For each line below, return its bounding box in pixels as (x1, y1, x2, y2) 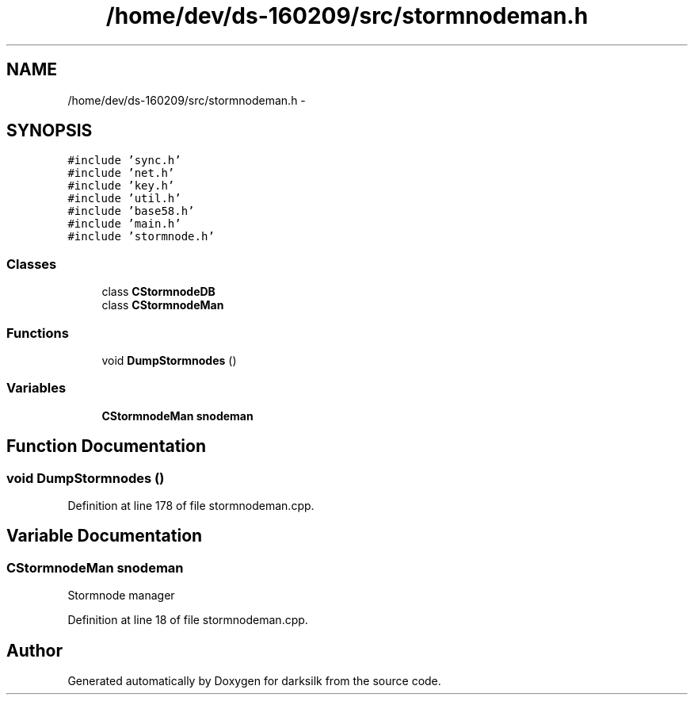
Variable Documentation (6, 526, 203, 546)
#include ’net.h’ (67, 167, 175, 180)
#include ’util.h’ (67, 192, 181, 205)
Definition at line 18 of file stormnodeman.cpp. (67, 613, 308, 627)
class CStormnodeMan (101, 298, 224, 312)
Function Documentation (6, 436, 206, 457)
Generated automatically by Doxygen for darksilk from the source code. (67, 673, 441, 688)
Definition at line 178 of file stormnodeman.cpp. (67, 498, 315, 512)
